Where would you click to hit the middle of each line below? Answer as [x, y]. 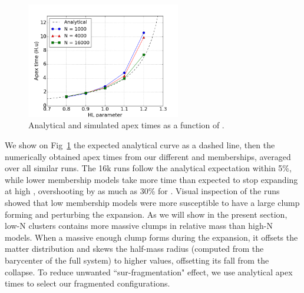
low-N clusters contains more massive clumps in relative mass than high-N [139, 226]
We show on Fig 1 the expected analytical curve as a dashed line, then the [140, 144]
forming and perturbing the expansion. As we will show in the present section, [146, 214]
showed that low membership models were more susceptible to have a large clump [152, 202]
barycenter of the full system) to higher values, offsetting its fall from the [137, 260]
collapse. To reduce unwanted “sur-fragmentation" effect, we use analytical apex [149, 272]
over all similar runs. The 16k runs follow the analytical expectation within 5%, [148, 168]
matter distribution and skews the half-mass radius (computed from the [134, 249]
